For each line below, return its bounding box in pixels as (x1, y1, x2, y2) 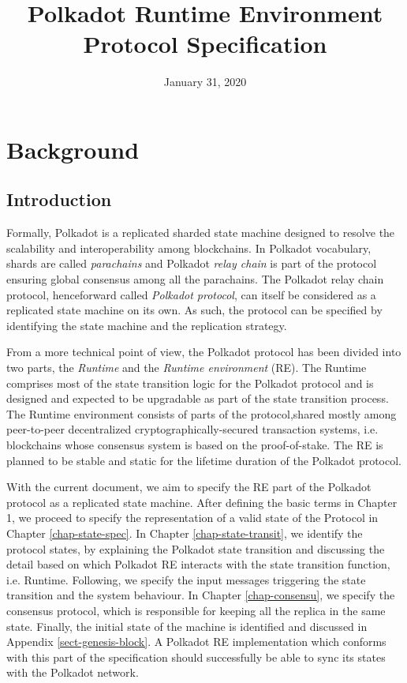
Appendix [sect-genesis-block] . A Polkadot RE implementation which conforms (6, 633, 386, 650)
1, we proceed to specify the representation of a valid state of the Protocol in (6, 509, 379, 526)
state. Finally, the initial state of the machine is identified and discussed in (6, 617, 368, 634)
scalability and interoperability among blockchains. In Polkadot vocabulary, (6, 239, 372, 256)
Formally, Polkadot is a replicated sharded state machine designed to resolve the (6, 224, 395, 241)
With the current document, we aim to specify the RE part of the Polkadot (6, 478, 372, 495)
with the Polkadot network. (6, 664, 139, 681)
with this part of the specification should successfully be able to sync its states (6, 648, 386, 665)
